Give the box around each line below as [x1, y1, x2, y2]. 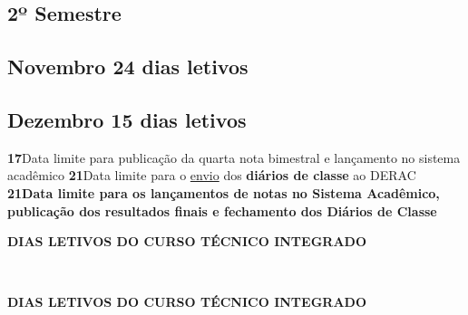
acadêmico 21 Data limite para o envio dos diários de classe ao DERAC [7, 166, 416, 185]
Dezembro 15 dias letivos [7, 105, 247, 133]
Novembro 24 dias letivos [7, 52, 249, 81]
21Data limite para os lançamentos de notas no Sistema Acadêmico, [7, 183, 440, 202]
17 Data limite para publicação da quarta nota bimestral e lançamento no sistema [7, 148, 461, 167]
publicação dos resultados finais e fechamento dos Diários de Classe [7, 201, 437, 220]
